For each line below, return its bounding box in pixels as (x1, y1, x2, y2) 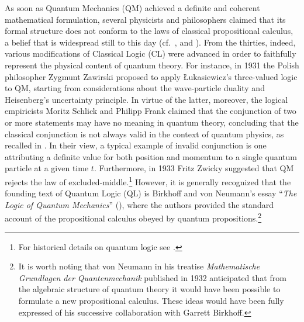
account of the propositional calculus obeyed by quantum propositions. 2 (5, 210, 262, 224)
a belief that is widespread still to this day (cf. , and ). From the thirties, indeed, (5, 36, 296, 48)
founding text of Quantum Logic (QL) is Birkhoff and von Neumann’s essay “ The (5, 187, 297, 199)
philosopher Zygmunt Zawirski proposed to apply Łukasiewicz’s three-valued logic (5, 70, 298, 82)
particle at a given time (5, 162, 89, 174)
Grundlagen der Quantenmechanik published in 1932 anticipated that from (18, 271, 286, 283)
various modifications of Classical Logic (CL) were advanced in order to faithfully (5, 47, 296, 60)
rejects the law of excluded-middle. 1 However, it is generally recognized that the (5, 174, 291, 188)
